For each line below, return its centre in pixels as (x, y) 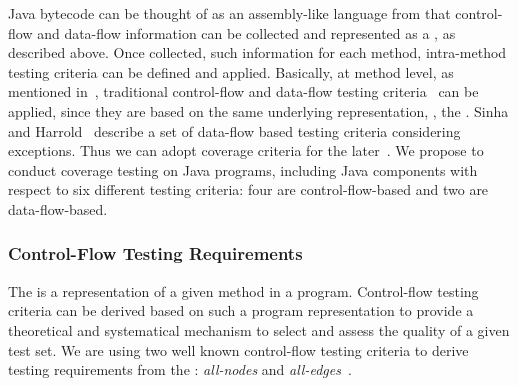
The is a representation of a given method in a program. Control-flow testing (243, 290)
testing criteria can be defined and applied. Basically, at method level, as (231, 71)
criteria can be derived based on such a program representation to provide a (241, 310)
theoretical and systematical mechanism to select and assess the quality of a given (259, 329)
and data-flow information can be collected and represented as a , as (246, 32)
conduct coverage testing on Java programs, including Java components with (243, 169)
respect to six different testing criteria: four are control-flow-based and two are (248, 189)
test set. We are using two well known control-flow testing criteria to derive (238, 349)
